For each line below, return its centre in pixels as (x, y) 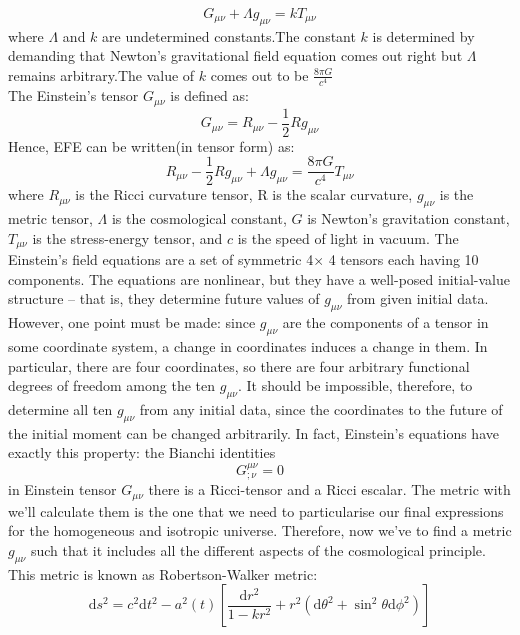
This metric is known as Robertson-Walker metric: (163, 573)
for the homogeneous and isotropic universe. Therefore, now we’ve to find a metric (260, 530)
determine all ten (60, 408)
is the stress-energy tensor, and (127, 237)
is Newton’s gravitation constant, (408, 218)
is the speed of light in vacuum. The (348, 237)
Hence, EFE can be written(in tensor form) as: (151, 145)
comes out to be (259, 74)
